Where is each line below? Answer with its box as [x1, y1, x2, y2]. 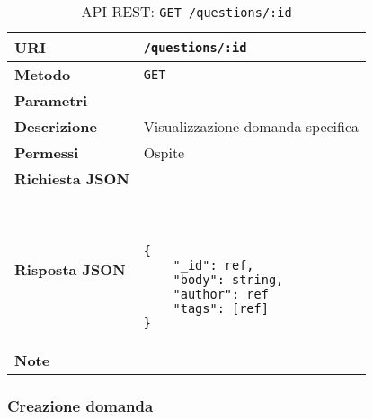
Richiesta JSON [14, 168, 129, 189]
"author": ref [173, 287, 269, 301]
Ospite [143, 142, 185, 163]
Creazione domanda [7, 394, 154, 416]
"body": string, [173, 272, 284, 287]
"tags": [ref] [173, 301, 269, 316]
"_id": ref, [173, 258, 254, 272]
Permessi [14, 142, 79, 163]
